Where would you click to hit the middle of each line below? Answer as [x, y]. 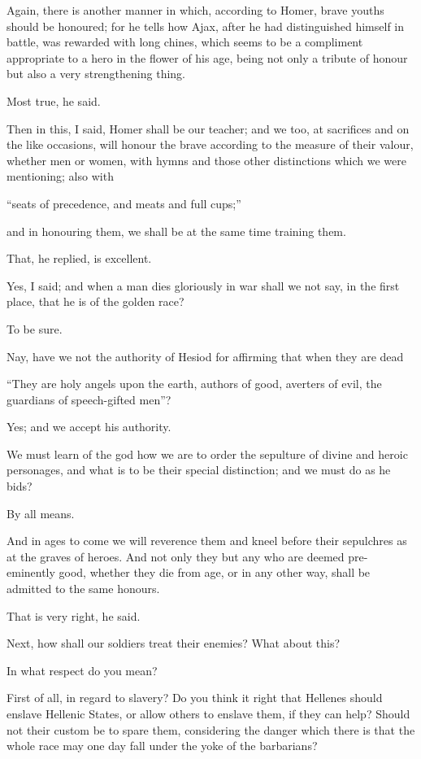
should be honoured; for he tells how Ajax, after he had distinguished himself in [206, 26]
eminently [31, 572]
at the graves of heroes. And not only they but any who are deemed [176, 556]
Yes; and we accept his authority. [89, 427]
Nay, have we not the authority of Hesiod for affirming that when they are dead [205, 356]
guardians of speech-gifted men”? [89, 399]
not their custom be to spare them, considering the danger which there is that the [211, 729]
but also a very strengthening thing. [96, 74]
